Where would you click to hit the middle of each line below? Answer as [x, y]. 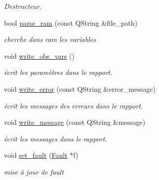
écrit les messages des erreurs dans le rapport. [74, 105]
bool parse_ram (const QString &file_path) [71, 22]
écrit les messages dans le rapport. [56, 138]
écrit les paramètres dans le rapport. [58, 72]
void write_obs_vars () [39, 55]
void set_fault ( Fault [36, 155]
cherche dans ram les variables [50, 39]
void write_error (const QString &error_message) [80, 89]
